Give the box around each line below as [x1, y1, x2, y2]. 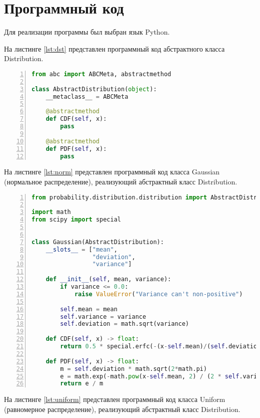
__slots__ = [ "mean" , [45, 246, 117, 253]
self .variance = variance [60, 313, 146, 320]
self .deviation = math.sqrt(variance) [60, 320, 189, 328]
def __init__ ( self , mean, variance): [45, 276, 171, 283]
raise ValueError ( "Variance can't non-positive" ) [74, 290, 243, 298]
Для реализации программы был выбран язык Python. [4, 27, 170, 37]
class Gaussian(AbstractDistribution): [31, 238, 164, 246]
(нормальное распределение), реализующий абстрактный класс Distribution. [4, 176, 237, 186]
